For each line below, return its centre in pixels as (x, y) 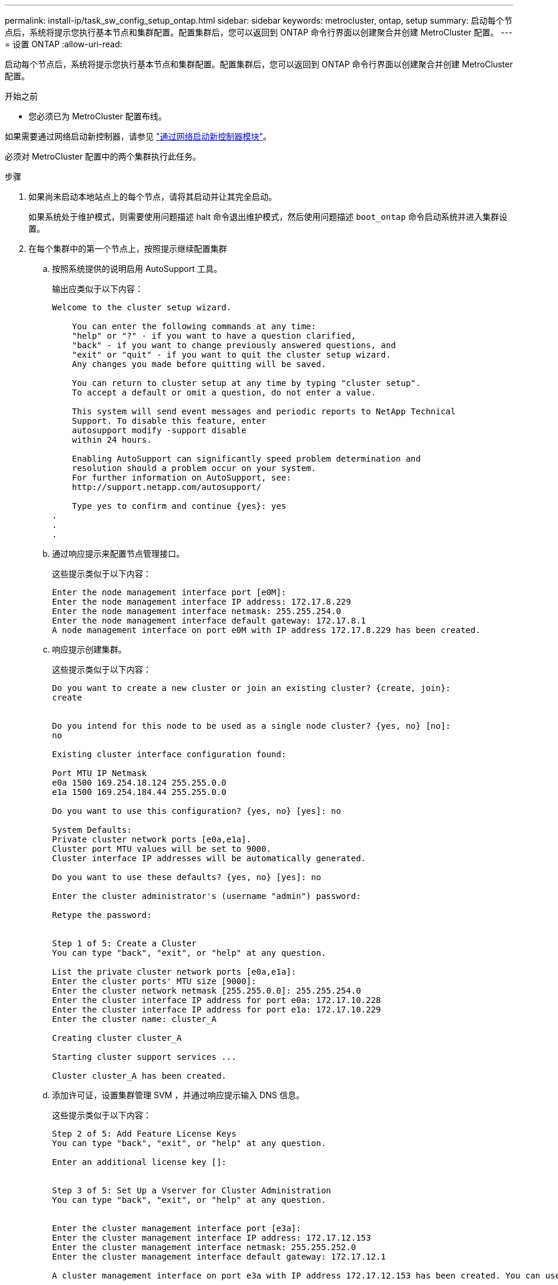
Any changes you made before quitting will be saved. (199, 364)
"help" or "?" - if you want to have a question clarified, (214, 336)
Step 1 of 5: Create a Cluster (124, 943)
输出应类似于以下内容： (98, 289)
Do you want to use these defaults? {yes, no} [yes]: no (187, 877)
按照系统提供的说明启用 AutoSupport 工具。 (137, 269)
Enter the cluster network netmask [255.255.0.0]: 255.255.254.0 (207, 991)
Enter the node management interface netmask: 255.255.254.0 (197, 611)
